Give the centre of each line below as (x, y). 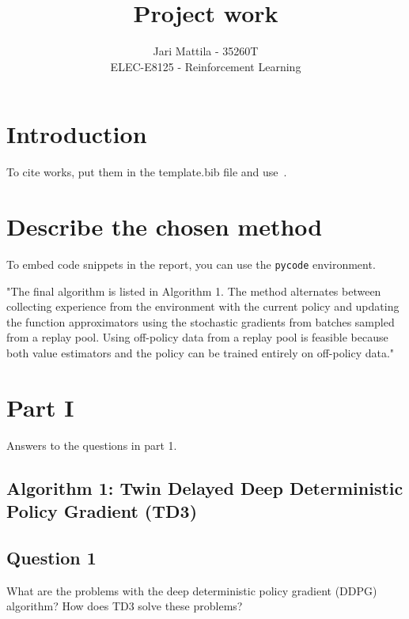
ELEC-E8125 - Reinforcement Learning (206, 66)
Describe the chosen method (165, 226)
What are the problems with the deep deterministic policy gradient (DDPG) (192, 590)
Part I (40, 407)
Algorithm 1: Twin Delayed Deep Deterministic (205, 487)
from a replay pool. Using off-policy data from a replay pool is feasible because (197, 337)
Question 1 (51, 557)
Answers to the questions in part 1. (92, 445)
